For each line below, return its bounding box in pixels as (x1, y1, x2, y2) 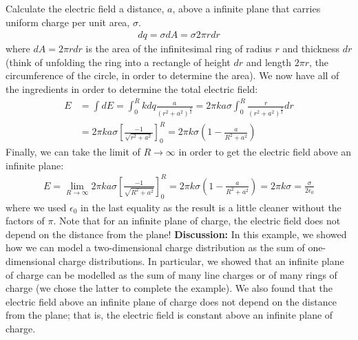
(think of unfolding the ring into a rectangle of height (6, 54, 231, 69)
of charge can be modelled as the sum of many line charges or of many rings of (6, 267, 337, 281)
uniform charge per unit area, (6, 14, 130, 29)
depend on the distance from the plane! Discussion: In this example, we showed (6, 226, 347, 241)
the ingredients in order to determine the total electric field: (6, 82, 258, 96)
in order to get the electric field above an (178, 145, 352, 159)
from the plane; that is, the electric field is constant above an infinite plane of (6, 308, 333, 322)
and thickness (282, 41, 340, 56)
